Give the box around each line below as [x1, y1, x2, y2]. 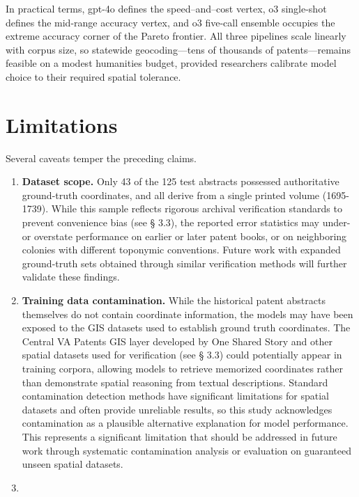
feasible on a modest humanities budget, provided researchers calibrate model [6, 56, 337, 70]
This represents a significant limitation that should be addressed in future [22, 429, 337, 443]
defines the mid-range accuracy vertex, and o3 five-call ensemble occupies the [6, 15, 335, 29]
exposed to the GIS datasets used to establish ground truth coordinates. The [22, 320, 351, 335]
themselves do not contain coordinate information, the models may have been [22, 306, 353, 321]
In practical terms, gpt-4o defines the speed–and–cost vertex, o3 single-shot [6, 1, 327, 15]
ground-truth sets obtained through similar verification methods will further [22, 255, 347, 270]
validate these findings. [22, 269, 120, 284]
